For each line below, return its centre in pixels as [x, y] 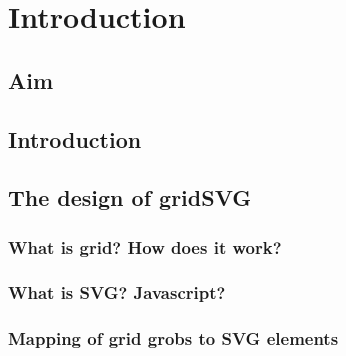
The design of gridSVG [130, 197]
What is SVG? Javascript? [117, 292]
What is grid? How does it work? [145, 246]
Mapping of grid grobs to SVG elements [173, 338]
